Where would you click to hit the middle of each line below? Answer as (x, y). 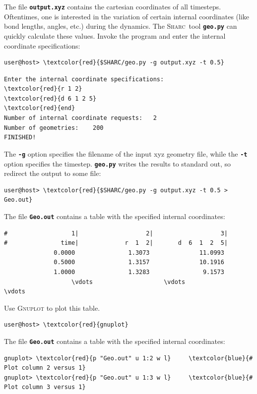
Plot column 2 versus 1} (45, 368)
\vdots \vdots (128, 282)
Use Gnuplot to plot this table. (52, 308)
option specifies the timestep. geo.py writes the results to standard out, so (118, 163)
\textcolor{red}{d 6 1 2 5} (50, 98)
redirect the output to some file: (53, 173)
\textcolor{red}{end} (40, 108)
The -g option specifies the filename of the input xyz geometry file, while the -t (126, 153)
